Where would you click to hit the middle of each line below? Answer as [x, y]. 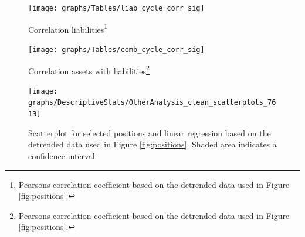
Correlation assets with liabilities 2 [89, 70]
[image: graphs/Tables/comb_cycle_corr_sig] [116, 49]
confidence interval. [63, 155]
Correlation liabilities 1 [68, 28]
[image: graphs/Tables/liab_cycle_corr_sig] [116, 8]
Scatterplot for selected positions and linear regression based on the [150, 133]
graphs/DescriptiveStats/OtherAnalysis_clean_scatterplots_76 [152, 103]
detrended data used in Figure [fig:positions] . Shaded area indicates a [152, 144]
